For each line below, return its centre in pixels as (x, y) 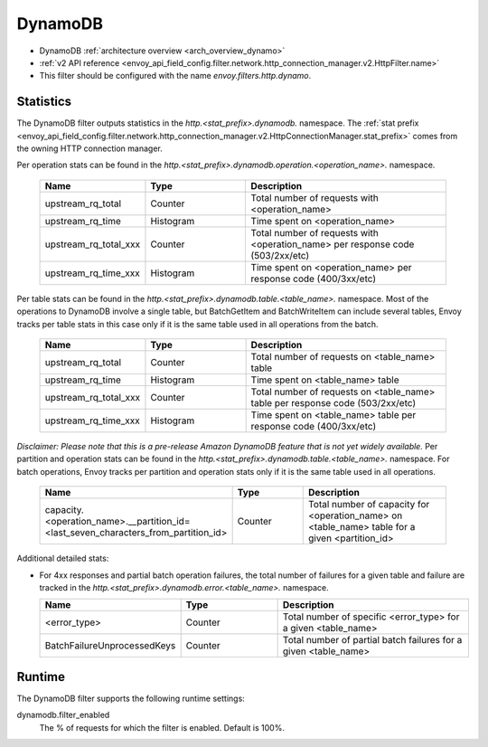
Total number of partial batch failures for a (372, 640)
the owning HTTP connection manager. (89, 148)
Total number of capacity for (369, 505)
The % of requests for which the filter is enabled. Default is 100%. (162, 727)
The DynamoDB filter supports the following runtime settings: (131, 698)
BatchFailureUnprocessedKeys (110, 646)
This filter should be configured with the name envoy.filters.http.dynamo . (175, 76)
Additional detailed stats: (63, 558)
